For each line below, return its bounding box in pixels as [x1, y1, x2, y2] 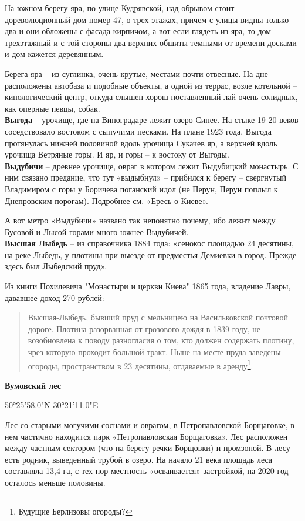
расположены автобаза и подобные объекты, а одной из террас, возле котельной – [5, 79, 297, 91]
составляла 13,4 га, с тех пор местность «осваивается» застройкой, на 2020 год [5, 465, 289, 477]
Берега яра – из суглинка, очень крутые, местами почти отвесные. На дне [5, 67, 268, 79]
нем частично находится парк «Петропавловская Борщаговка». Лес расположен [5, 430, 288, 442]
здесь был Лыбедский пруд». [5, 260, 107, 272]
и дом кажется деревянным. [5, 48, 104, 60]
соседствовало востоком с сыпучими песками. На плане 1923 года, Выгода [5, 125, 272, 137]
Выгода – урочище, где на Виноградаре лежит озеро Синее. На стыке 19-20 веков [5, 113, 299, 126]
